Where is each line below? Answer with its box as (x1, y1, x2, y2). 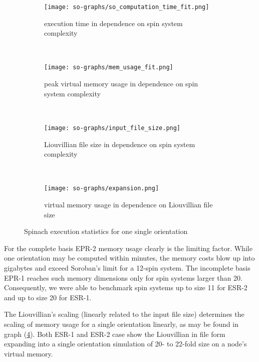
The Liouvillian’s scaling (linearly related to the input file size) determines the (4, 309, 244, 319)
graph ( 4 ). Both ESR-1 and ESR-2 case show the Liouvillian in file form (4, 328, 225, 339)
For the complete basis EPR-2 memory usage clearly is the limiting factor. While (4, 243, 252, 253)
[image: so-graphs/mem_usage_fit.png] (44, 64, 173, 71)
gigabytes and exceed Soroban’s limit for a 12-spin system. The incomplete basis (4, 262, 250, 273)
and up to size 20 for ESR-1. (4, 292, 92, 302)
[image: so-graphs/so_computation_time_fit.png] (44, 4, 209, 11)
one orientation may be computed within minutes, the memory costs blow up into (4, 253, 255, 263)
